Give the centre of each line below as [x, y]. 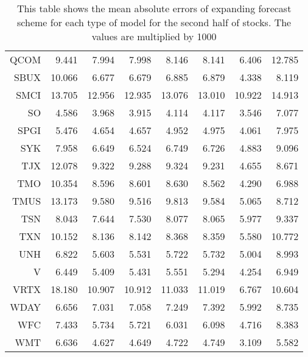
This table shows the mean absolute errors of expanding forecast [154, 8]
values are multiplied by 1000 [154, 36]
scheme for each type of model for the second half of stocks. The [154, 22]
